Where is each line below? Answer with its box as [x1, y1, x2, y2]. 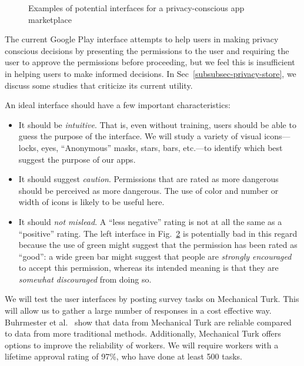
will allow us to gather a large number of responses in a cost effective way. [5, 304, 272, 317]
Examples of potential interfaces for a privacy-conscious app [28, 2, 245, 14]
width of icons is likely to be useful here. [18, 196, 165, 208]
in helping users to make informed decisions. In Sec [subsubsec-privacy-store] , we [5, 67, 296, 79]
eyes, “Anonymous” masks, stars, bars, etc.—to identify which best [41, 141, 283, 153]
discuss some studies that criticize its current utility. [5, 79, 193, 91]
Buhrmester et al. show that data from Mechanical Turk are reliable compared [5, 315, 292, 328]
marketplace [28, 13, 72, 25]
